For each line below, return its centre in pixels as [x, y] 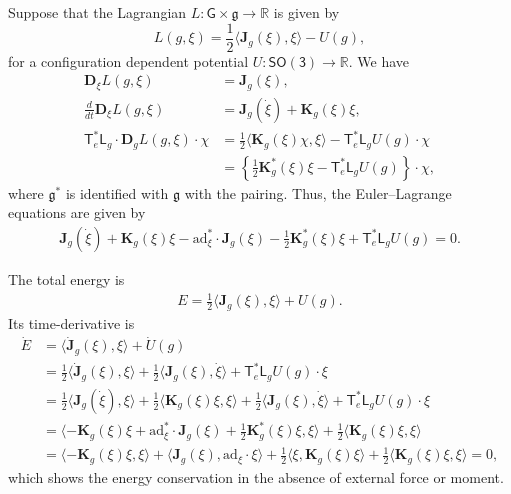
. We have [379, 60]
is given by [306, 12]
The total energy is [66, 279]
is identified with [117, 192]
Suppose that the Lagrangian [97, 12]
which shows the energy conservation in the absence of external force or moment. [256, 476]
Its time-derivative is [71, 322]
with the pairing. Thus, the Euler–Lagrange [318, 192]
